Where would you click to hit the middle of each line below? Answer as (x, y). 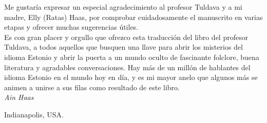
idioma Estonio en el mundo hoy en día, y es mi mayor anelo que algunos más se (131, 77)
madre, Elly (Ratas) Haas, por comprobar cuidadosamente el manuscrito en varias (133, 17)
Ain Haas (19, 97)
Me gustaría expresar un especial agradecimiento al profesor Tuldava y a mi (123, 7)
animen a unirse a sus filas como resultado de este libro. (92, 87)
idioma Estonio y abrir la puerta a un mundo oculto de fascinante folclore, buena (132, 57)
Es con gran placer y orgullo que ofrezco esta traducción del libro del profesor (126, 37)
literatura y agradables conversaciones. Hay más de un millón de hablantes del (127, 67)
